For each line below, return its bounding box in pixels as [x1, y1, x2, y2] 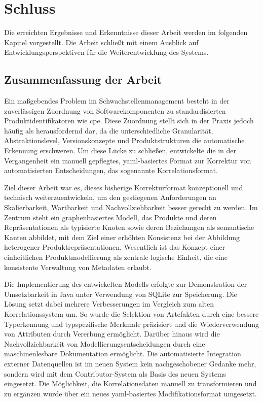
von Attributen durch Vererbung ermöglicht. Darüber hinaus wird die [4, 328, 220, 339]
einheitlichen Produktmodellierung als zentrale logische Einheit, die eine [4, 252, 228, 262]
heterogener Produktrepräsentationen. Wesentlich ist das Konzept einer [4, 242, 226, 252]
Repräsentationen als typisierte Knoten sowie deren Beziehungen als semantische [4, 222, 254, 232]
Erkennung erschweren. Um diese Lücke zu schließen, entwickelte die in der [4, 145, 237, 156]
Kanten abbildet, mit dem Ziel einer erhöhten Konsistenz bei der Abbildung [4, 231, 240, 242]
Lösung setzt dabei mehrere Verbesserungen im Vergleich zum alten [4, 298, 214, 309]
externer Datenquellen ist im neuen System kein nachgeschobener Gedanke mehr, [4, 358, 256, 368]
